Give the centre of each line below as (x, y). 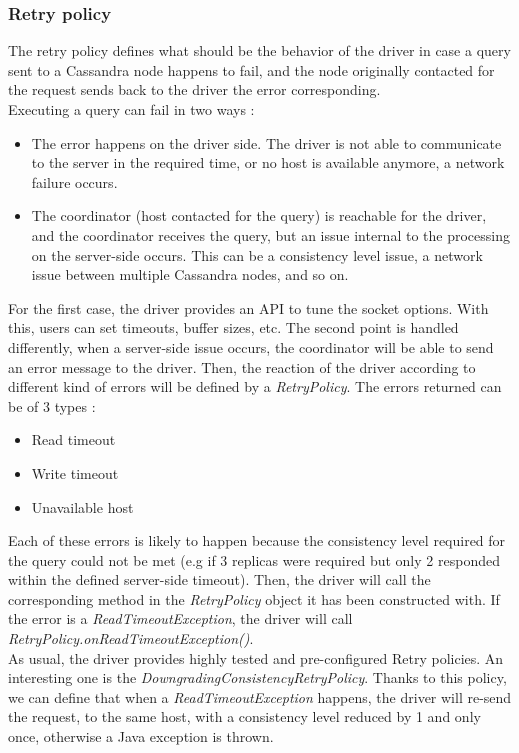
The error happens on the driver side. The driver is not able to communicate (266, 142)
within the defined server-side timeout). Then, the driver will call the (219, 579)
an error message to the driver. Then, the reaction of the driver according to (242, 366)
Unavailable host (82, 506)
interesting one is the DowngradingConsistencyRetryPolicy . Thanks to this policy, (257, 677)
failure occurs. (74, 181)
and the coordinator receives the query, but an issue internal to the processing (270, 234)
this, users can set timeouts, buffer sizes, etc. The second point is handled (233, 327)
